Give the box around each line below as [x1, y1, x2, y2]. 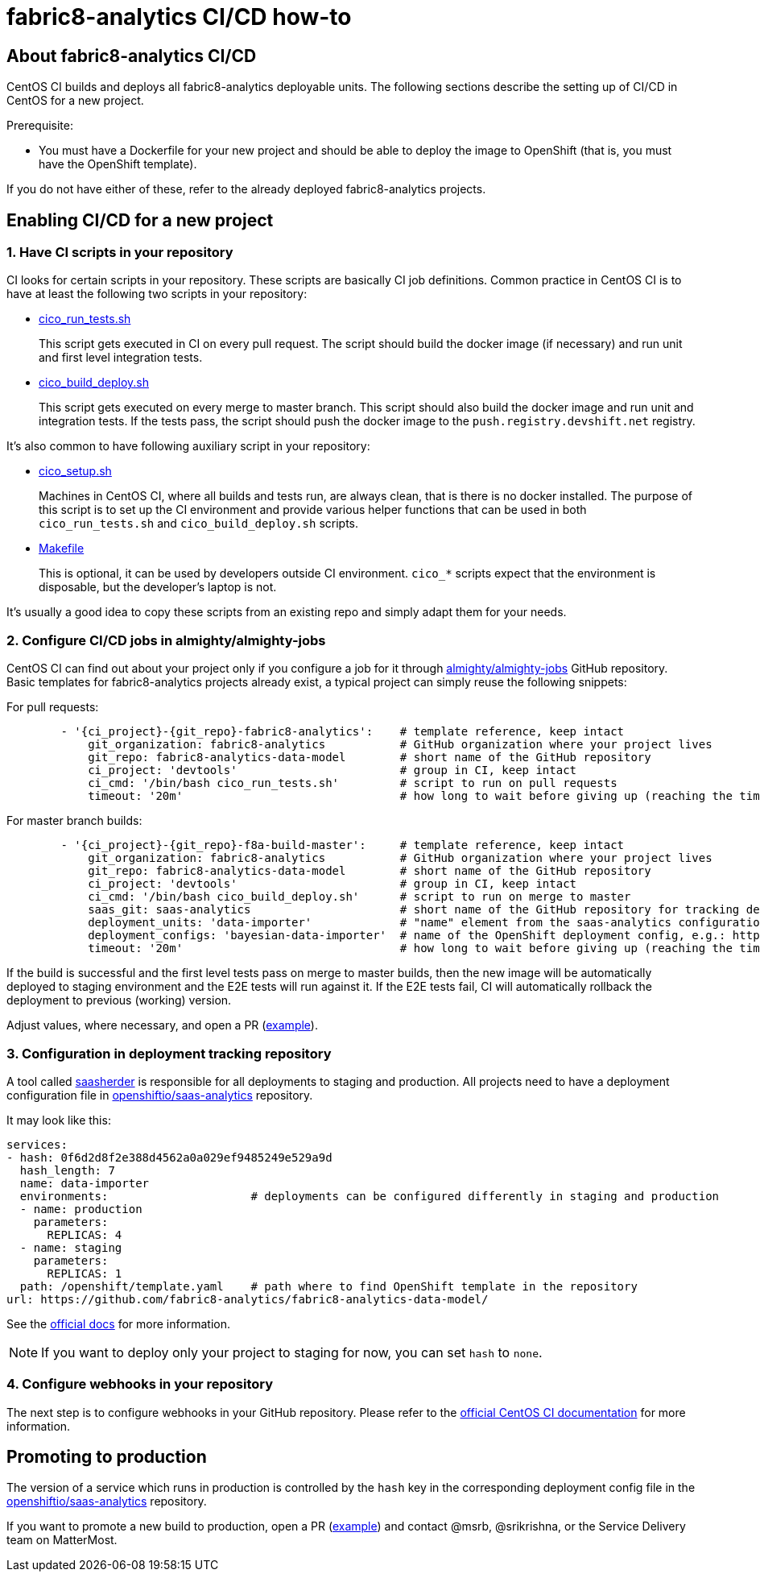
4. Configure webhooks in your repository [6, 1376, 274, 1393]
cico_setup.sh [39, 464, 112, 478]
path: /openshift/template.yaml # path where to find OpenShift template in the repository [19, 1279, 638, 1293]
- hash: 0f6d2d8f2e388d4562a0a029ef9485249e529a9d [6, 1150, 332, 1164]
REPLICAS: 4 [47, 1228, 122, 1241]
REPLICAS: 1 [47, 1266, 122, 1280]
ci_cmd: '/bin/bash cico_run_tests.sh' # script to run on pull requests [88, 777, 617, 790]
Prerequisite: [6, 118, 74, 133]
